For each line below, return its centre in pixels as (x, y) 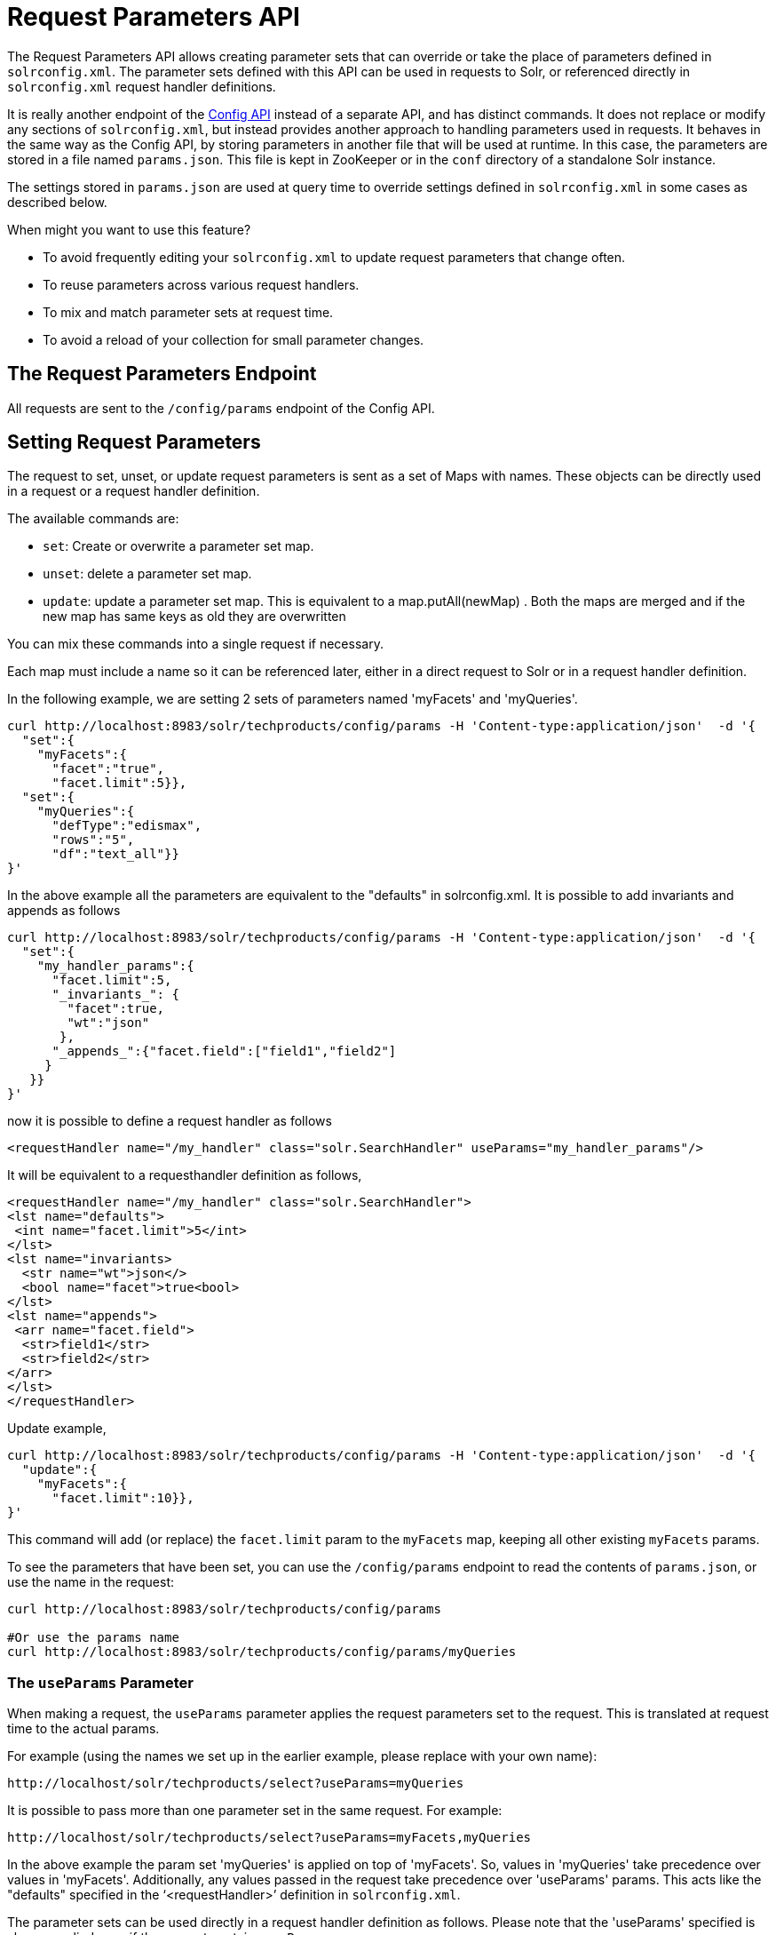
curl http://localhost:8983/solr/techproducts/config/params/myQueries (262, 1652)
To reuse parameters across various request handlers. (201, 284)
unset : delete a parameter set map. (147, 574)
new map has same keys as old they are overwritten (194, 617)
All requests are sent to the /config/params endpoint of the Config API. (221, 408)
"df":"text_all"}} (115, 854)
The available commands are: (93, 519)
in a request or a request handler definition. (134, 491)
